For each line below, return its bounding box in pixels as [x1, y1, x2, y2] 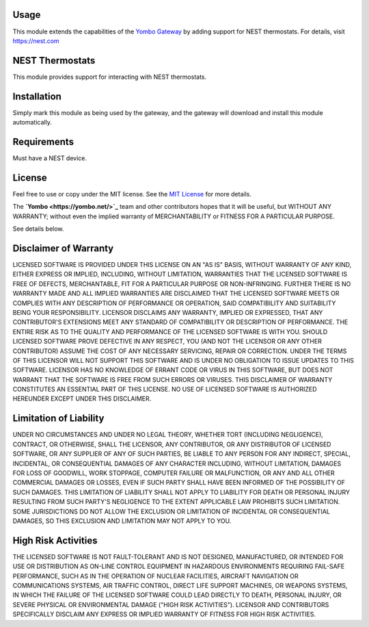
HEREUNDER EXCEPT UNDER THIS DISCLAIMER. [12, 394, 152, 403]
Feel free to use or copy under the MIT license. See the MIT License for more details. [12, 190, 252, 198]
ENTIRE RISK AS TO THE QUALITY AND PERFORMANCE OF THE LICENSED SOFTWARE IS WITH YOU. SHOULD [12, 327, 328, 335]
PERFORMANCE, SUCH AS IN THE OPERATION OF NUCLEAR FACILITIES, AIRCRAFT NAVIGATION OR [12, 572, 299, 580]
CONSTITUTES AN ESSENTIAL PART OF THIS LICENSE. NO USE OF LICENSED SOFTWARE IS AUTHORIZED [12, 385, 317, 394]
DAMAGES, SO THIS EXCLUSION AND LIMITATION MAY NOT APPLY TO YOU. [12, 517, 232, 525]
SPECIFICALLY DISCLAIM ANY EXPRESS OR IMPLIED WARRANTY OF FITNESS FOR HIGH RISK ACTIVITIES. [12, 610, 316, 619]
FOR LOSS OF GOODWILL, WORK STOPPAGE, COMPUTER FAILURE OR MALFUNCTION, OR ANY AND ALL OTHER [12, 469, 335, 477]
